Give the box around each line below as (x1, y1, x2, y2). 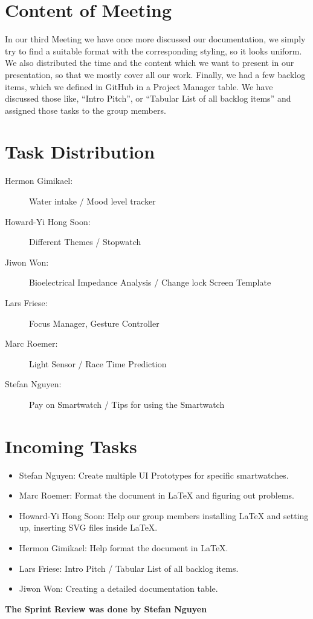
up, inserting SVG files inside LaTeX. (19, 521, 158, 534)
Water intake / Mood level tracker (29, 195, 156, 207)
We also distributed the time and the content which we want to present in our (5, 56, 294, 69)
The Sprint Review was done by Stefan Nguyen (5, 602, 207, 615)
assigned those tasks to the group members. (5, 103, 166, 116)
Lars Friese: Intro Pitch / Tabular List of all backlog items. (19, 562, 239, 574)
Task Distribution (5, 139, 155, 164)
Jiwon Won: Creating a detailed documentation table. (19, 582, 218, 595)
